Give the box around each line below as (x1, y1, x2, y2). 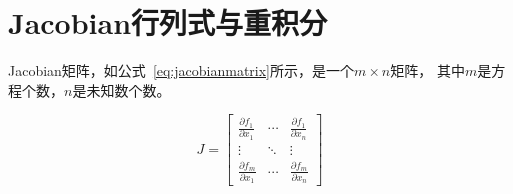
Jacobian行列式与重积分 (8, 2, 328, 43)
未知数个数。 (86, 79, 171, 100)
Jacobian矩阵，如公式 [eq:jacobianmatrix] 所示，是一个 (8, 60, 354, 81)
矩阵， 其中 (390, 60, 465, 81)
